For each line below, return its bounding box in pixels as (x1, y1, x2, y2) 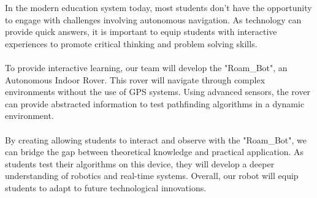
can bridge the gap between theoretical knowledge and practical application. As (5, 145, 304, 158)
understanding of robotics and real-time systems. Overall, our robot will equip (5, 169, 299, 182)
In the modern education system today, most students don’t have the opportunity (5, 1, 312, 13)
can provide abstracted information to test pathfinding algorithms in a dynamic (5, 97, 305, 110)
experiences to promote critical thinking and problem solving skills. (5, 37, 258, 50)
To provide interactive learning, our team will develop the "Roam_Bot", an (5, 61, 288, 74)
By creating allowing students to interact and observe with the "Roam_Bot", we (5, 133, 307, 146)
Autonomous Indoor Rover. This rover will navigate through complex (5, 73, 265, 86)
